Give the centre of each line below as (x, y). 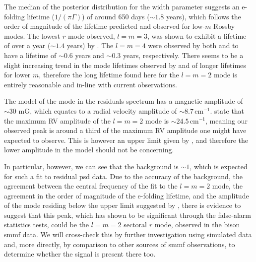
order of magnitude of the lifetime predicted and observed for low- (105, 26)
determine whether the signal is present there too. (80, 254)
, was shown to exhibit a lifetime (197, 35)
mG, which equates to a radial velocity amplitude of (98, 110)
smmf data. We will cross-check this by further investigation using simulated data (128, 234)
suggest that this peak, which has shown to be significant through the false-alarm (128, 215)
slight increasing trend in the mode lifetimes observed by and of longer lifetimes (125, 65)
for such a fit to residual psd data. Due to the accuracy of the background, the (123, 176)
